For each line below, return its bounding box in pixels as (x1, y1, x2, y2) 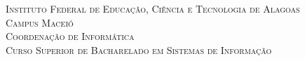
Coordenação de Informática (6, 29, 135, 43)
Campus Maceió (6, 15, 74, 29)
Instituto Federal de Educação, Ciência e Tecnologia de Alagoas (6, 1, 300, 15)
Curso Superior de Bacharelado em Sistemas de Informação (6, 42, 272, 57)
